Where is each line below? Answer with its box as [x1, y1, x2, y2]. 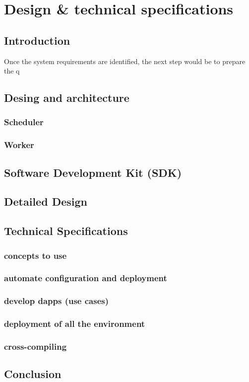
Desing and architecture [4, 90, 129, 105]
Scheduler [4, 116, 44, 128]
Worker [4, 139, 34, 151]
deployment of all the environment [4, 317, 145, 330]
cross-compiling [4, 340, 67, 352]
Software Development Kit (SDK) [4, 164, 182, 180]
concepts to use [4, 249, 67, 261]
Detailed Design [4, 194, 87, 209]
